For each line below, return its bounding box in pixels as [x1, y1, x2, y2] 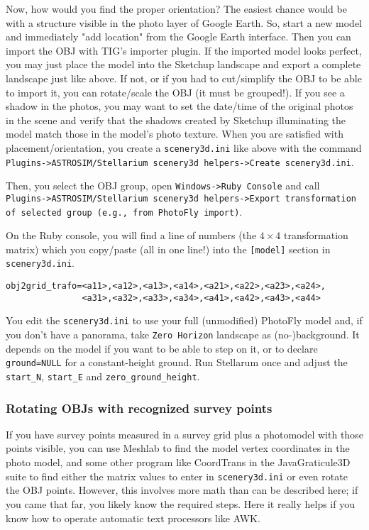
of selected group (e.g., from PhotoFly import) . [6, 204, 243, 219]
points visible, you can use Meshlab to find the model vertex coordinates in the [6, 441, 350, 456]
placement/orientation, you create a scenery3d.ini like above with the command [6, 140, 362, 155]
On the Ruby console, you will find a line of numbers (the [6, 228, 257, 243]
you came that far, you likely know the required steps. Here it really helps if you [6, 496, 355, 511]
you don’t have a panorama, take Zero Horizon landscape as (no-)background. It [6, 327, 360, 342]
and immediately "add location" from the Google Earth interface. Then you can [6, 29, 351, 44]
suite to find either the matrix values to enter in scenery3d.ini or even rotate [6, 468, 348, 483]
